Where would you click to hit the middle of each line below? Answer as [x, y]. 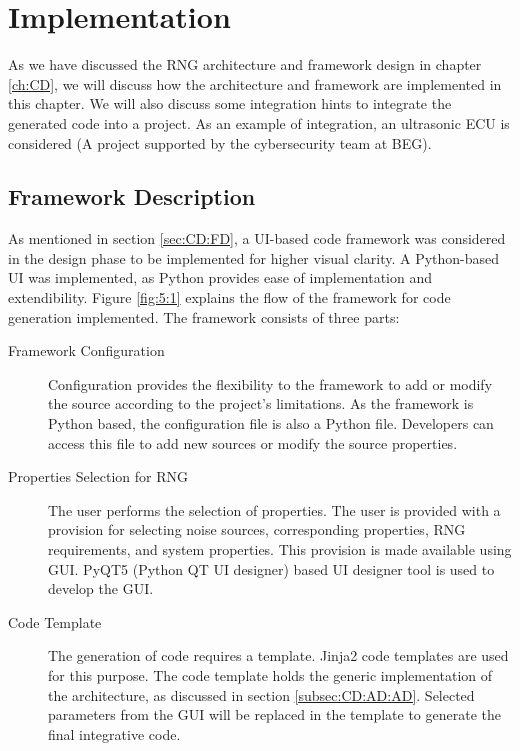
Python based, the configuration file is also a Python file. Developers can [271, 423]
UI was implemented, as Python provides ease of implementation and [220, 277]
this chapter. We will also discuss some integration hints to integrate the [230, 103]
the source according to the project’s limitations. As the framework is [261, 403]
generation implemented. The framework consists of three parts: [204, 316]
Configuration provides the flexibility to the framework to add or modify [270, 383]
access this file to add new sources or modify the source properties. [253, 442]
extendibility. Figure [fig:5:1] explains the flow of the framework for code [229, 297]
